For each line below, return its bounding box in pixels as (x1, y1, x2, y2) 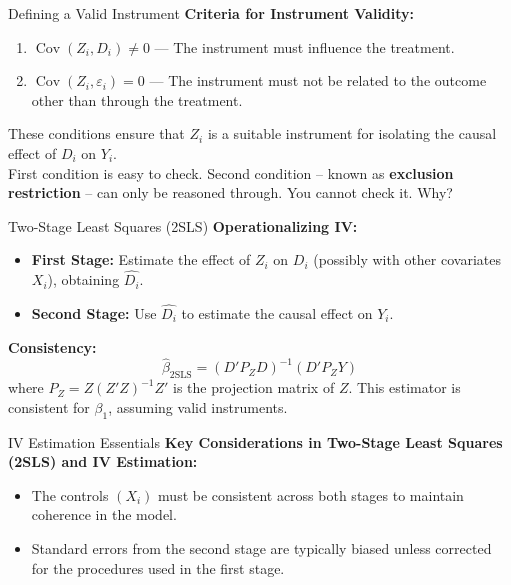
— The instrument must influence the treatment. (154, 36, 455, 57)
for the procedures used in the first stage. (31, 557, 285, 578)
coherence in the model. (31, 504, 177, 525)
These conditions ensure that (8, 123, 185, 144)
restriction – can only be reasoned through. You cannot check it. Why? (8, 182, 453, 203)
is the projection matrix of (173, 377, 335, 398)
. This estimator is (348, 377, 461, 398)
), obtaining (47, 269, 120, 290)
